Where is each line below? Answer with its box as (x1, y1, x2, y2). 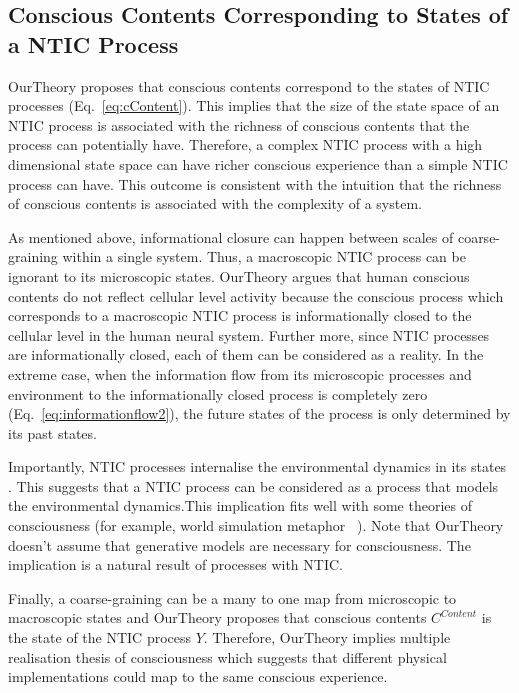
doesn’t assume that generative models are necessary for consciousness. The (8, 534, 471, 555)
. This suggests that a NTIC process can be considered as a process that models (8, 475, 499, 496)
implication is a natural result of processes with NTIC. (8, 554, 343, 575)
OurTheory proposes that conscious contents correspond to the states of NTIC (8, 75, 490, 96)
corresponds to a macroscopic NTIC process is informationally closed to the (8, 305, 472, 326)
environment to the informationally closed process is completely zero (8, 383, 428, 404)
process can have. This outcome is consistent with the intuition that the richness (8, 173, 502, 194)
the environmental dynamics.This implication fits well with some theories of (8, 495, 473, 516)
